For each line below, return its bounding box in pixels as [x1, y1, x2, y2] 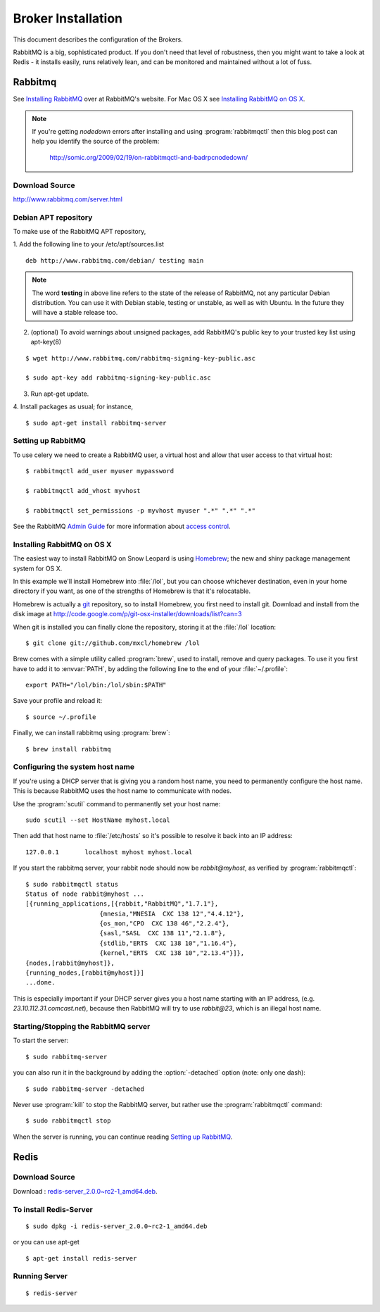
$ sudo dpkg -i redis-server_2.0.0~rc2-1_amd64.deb [25, 1222, 208, 1230]
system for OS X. [13, 564, 63, 573]
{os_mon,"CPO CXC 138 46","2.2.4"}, [99, 920, 230, 927]
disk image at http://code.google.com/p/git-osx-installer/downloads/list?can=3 [13, 610, 242, 618]
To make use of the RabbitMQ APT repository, [13, 227, 146, 236]
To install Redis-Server [13, 1204, 93, 1214]
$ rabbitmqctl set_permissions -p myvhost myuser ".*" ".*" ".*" [25, 506, 256, 514]
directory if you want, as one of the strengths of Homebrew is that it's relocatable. [13, 587, 251, 595]
